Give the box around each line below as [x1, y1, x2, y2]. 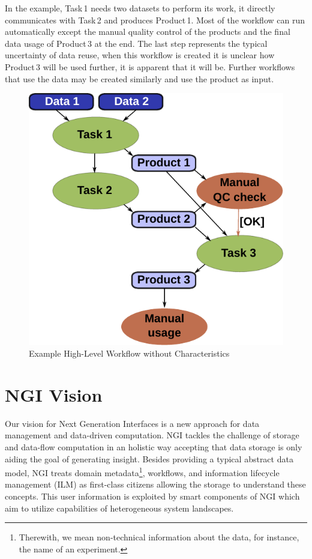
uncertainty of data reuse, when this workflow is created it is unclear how [5, 49, 275, 61]
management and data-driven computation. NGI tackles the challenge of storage [5, 429, 299, 441]
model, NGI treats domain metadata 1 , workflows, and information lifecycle [5, 465, 280, 479]
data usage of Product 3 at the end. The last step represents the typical [5, 37, 268, 49]
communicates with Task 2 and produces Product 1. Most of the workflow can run [5, 13, 305, 26]
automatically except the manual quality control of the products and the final [5, 25, 290, 38]
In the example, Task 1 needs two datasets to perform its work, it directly [5, 2, 275, 14]
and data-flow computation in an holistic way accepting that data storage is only [5, 441, 302, 453]
